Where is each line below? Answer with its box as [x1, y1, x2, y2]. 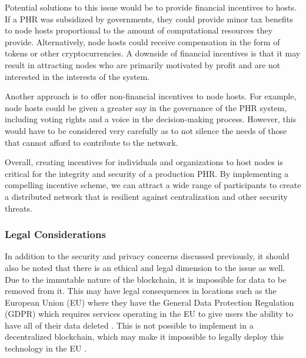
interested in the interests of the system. [5, 70, 150, 82]
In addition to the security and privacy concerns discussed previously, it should [5, 250, 290, 262]
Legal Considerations [5, 227, 106, 242]
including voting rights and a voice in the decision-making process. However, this [5, 113, 297, 125]
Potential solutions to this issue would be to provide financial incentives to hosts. [5, 1, 297, 13]
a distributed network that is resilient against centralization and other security [5, 190, 288, 202]
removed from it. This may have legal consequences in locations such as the [5, 285, 277, 297]
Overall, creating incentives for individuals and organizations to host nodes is [5, 156, 283, 168]
